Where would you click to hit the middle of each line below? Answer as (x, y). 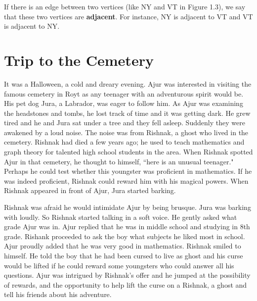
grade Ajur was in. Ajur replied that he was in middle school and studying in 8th (127, 226)
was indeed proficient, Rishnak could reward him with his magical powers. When (126, 180)
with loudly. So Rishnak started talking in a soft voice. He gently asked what (121, 217)
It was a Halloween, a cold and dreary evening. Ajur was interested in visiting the (128, 83)
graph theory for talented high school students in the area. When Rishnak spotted (128, 152)
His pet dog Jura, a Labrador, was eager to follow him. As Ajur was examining (124, 103)
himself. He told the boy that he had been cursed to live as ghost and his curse (124, 255)
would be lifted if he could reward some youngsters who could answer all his (119, 265)
